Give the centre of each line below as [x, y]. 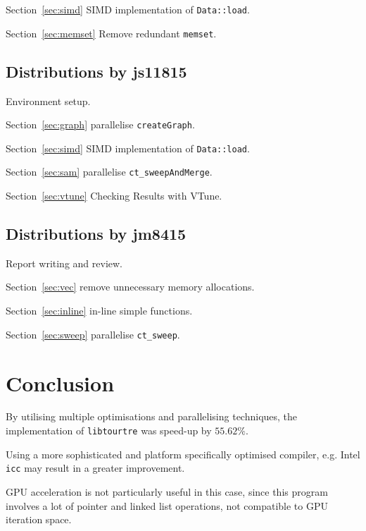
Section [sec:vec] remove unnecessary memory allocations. [130, 287]
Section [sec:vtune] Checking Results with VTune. [114, 196]
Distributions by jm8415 [96, 234]
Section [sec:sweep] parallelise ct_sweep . [93, 334]
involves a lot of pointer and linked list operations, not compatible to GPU [167, 505]
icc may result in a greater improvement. [95, 468]
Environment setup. [48, 100]
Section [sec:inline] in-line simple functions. [99, 311]
